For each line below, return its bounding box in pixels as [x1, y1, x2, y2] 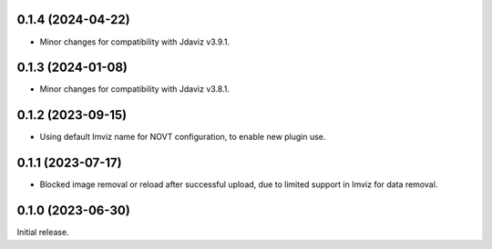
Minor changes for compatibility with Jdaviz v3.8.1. [39, 84, 230, 95]
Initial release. [16, 227, 69, 238]
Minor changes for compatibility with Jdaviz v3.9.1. [39, 36, 231, 47]
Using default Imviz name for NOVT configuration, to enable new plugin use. [39, 132, 326, 143]
